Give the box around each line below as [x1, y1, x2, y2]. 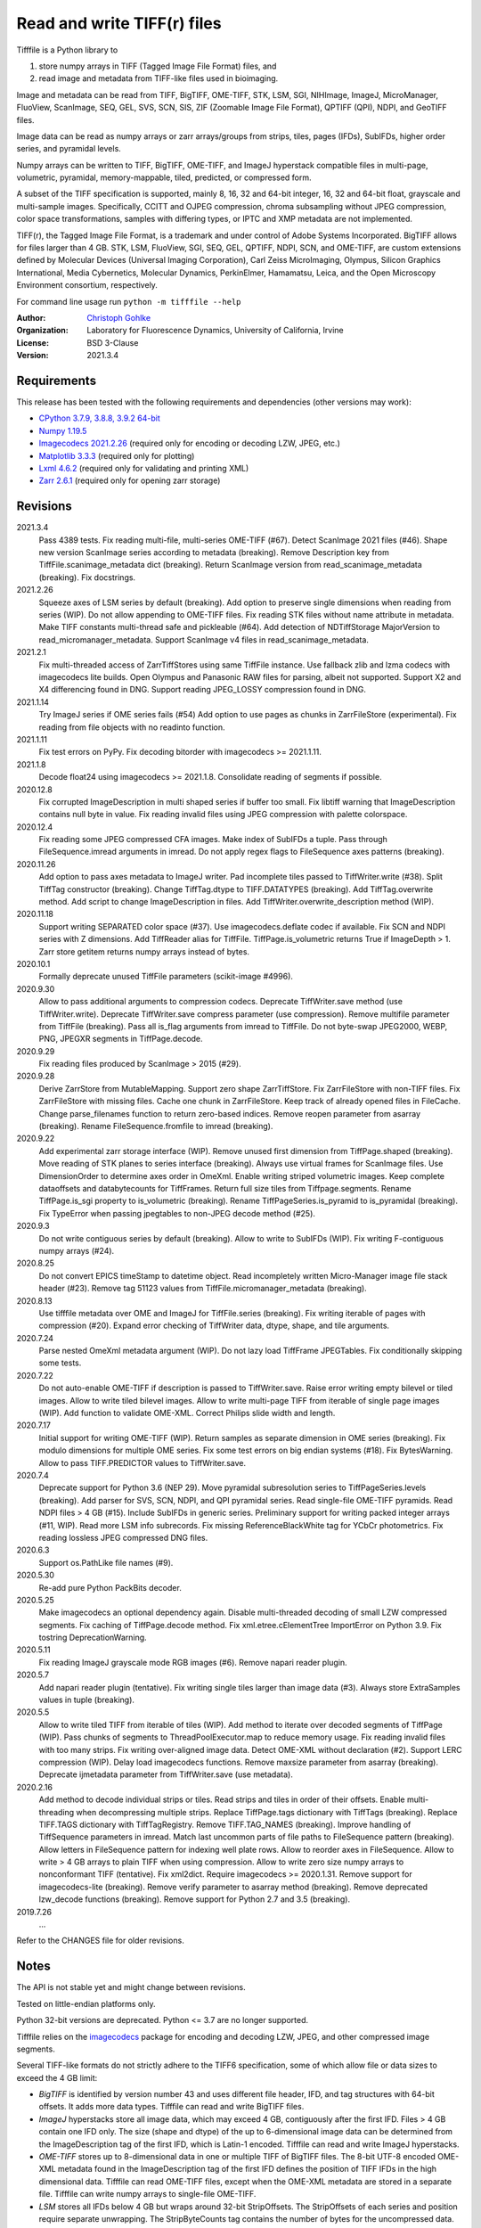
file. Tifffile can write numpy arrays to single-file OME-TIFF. [38, 2189, 257, 2199]
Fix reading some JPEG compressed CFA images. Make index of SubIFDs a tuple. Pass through [38, 834, 387, 845]
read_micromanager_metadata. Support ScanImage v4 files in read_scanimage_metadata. [38, 634, 370, 645]
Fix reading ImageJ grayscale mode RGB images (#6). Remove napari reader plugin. [38, 1657, 347, 1667]
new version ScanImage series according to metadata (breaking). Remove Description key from [38, 547, 389, 558]
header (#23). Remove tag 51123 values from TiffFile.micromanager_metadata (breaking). [38, 1283, 367, 1294]
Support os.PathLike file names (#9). [38, 1557, 174, 1568]
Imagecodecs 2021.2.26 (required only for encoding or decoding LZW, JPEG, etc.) [38, 438, 340, 449]
